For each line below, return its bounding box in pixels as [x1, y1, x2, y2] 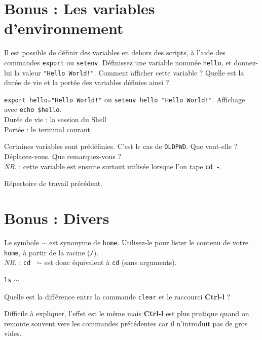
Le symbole [4, 237, 40, 247]
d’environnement [4, 18, 124, 39]
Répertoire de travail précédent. [4, 178, 103, 188]
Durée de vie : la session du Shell [4, 114, 106, 125]
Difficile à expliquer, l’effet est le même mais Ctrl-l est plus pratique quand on [4, 308, 249, 319]
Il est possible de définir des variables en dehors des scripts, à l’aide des [4, 47, 226, 58]
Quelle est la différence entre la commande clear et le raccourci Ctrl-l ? [4, 291, 231, 301]
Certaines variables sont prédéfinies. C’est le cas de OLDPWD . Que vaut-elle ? [4, 141, 238, 152]
